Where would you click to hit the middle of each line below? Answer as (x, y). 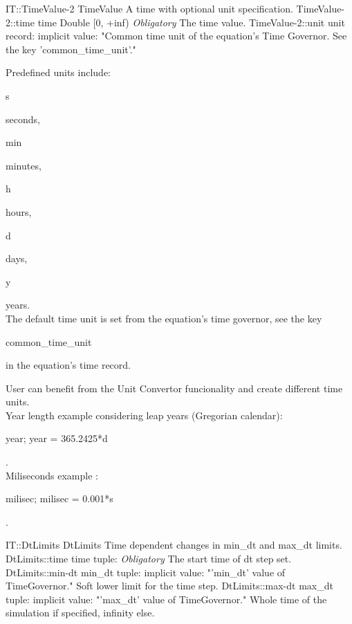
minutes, (24, 165)
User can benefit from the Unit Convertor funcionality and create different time (174, 388)
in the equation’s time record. (68, 365)
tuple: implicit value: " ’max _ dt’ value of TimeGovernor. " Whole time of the (166, 599)
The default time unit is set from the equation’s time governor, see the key (164, 318)
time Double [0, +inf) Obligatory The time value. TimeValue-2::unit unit (191, 22)
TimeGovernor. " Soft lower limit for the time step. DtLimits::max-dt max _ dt (169, 586)
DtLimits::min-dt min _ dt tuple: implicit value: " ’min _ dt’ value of (146, 572)
